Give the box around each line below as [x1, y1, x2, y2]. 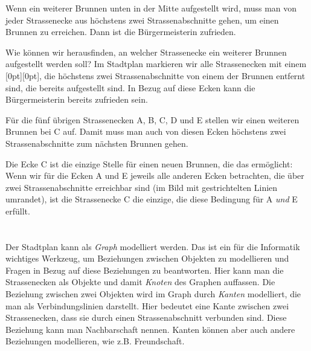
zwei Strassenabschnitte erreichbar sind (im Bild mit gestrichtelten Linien [5, 181, 278, 193]
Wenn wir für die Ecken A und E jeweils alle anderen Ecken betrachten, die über [5, 169, 304, 182]
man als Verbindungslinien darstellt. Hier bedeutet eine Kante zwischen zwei [5, 299, 289, 312]
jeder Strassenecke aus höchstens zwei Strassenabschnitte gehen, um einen [5, 13, 279, 26]
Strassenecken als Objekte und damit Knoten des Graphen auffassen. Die [5, 275, 275, 288]
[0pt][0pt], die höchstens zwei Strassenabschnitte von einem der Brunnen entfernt [5, 69, 306, 82]
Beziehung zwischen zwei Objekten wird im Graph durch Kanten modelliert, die [5, 288, 301, 300]
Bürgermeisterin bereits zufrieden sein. [5, 93, 148, 106]
